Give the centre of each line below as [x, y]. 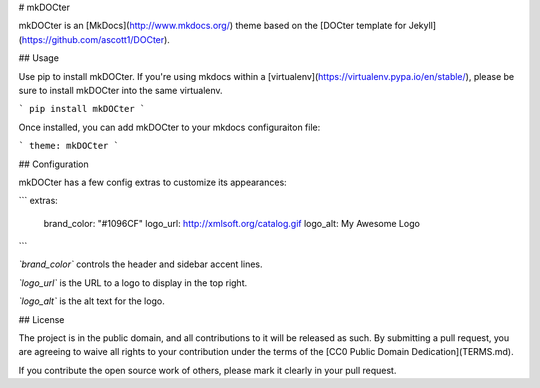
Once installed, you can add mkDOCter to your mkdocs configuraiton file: [169, 127]
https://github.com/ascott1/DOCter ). [95, 39]
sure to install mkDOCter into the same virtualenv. [121, 90]
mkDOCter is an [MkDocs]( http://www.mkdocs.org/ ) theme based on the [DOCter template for [212, 26]
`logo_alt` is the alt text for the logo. [91, 301]
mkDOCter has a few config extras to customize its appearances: [152, 182]
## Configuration [53, 164]
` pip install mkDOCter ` [82, 109]
